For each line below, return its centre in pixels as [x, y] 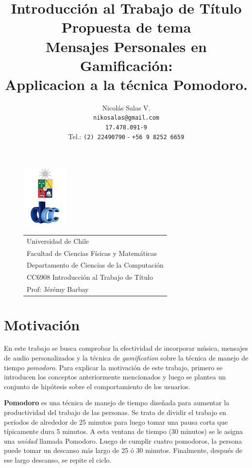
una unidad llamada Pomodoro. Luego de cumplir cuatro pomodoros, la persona [123, 441]
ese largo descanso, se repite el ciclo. [58, 459]
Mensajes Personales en [126, 46]
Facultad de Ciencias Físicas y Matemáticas [92, 253]
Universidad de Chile [58, 241]
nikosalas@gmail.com [126, 118]
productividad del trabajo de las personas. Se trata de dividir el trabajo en [115, 412]
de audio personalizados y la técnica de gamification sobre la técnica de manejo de [126, 357]
